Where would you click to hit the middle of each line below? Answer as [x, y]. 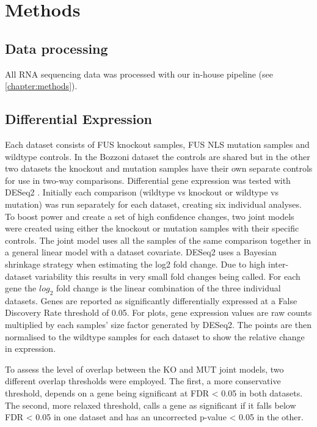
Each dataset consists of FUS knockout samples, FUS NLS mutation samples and [157, 144]
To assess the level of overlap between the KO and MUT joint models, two [144, 369]
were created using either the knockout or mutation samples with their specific [152, 228]
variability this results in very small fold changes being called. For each [168, 276]
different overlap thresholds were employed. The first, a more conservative [143, 381]
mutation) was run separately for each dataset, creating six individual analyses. [153, 204]
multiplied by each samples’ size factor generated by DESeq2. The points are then [158, 325]
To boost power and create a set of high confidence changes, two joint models [150, 216]
